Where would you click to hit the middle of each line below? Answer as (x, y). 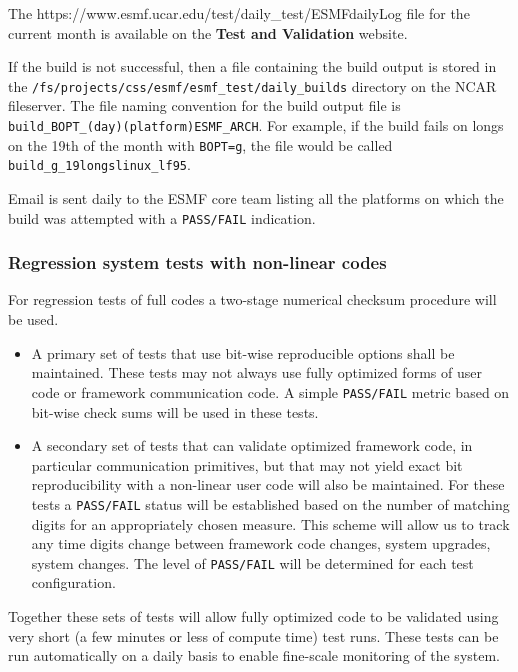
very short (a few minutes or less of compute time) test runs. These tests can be (253, 635)
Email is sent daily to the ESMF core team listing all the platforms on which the (256, 198)
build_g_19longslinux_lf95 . (99, 164)
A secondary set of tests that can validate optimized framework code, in (252, 445)
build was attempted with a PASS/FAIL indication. (162, 217)
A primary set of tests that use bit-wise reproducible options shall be (243, 352)
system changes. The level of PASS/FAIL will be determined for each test (252, 562)
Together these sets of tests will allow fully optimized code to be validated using (253, 615)
